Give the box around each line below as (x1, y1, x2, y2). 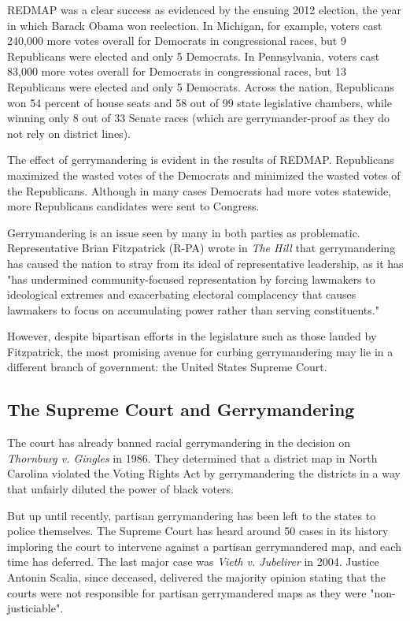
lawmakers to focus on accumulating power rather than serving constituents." (7, 301, 379, 318)
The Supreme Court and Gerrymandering (7, 397, 355, 422)
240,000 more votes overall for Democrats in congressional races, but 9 (7, 32, 346, 49)
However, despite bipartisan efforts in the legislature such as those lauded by (7, 328, 377, 344)
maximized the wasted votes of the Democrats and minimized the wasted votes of (7, 166, 401, 183)
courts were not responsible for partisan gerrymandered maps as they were (7, 584, 367, 601)
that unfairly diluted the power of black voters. (7, 481, 235, 497)
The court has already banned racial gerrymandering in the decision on (7, 434, 350, 451)
